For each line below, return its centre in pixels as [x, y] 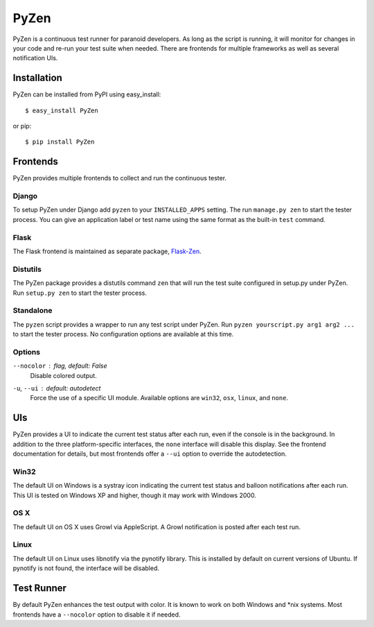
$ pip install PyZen [60, 142]
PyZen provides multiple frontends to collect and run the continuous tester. [120, 178]
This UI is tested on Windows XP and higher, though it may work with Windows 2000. [134, 495]
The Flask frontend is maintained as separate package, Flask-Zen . [107, 251]
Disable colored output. [63, 375]
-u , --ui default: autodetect [57, 388]
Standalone [33, 311]
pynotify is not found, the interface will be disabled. [86, 568]
